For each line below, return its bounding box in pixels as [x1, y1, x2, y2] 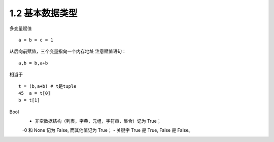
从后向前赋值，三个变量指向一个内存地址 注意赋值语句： [9, 48, 126, 54]
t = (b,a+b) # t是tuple [18, 83, 77, 89]
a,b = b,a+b [18, 60, 48, 66]
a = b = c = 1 [18, 37, 53, 43]
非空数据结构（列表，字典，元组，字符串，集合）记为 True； [35, 118, 161, 124]
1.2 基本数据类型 [9, 8, 78, 19]
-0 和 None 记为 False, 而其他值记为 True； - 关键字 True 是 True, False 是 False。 [22, 127, 193, 133]
